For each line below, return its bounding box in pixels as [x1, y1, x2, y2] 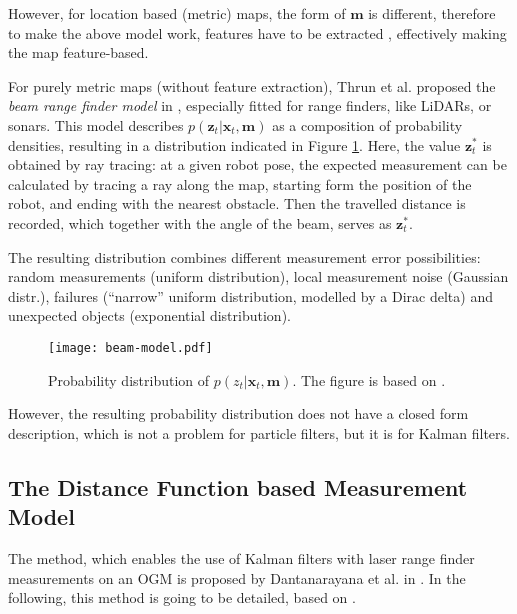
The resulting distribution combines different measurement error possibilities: [8, 246, 481, 267]
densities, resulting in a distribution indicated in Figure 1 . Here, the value [8, 134, 461, 155]
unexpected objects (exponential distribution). [8, 305, 291, 326]
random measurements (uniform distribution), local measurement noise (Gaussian [8, 266, 509, 287]
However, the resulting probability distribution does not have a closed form [8, 403, 469, 424]
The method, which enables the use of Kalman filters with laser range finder [8, 547, 475, 568]
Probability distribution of [48, 369, 210, 390]
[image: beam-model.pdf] [48, 340, 213, 355]
